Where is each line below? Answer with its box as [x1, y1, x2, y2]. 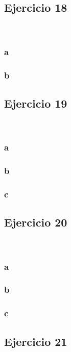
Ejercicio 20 [4, 214, 67, 230]
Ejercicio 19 [4, 95, 67, 111]
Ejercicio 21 [4, 333, 67, 349]
